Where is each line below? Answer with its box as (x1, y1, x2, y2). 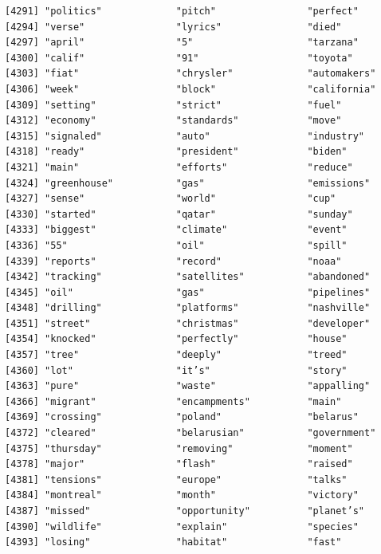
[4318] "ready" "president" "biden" (5, 146, 348, 158)
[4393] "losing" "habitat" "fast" (5, 536, 342, 548)
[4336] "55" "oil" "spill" (5, 239, 348, 251)
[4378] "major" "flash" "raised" (5, 458, 353, 470)
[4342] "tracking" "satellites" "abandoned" (5, 271, 371, 283)
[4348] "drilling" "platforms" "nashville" (5, 302, 371, 314)
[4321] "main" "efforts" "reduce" (5, 161, 353, 173)
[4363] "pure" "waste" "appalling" (5, 380, 371, 392)
